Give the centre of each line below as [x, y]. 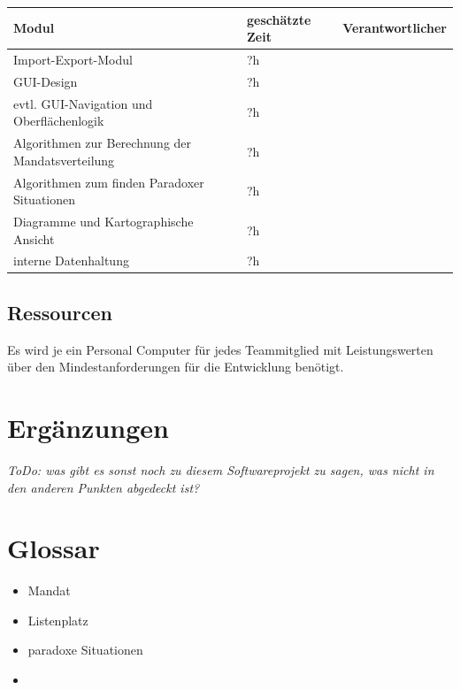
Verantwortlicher [395, 28]
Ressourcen [60, 312]
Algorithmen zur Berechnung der [103, 143]
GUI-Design [46, 81]
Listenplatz [58, 620]
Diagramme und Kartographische [103, 221]
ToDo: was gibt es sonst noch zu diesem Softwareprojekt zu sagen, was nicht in [221, 469]
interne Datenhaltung [71, 261]
